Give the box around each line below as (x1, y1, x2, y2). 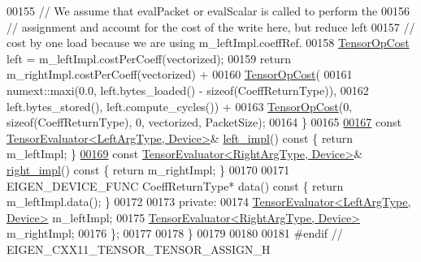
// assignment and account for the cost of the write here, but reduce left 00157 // (7, 18, 415, 35)
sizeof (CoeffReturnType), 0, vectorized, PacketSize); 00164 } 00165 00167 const (7, 114, 401, 131)
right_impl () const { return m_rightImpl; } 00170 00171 (7, 161, 290, 178)
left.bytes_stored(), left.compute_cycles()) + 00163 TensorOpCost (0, (7, 97, 353, 114)
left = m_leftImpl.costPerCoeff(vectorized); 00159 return (7, 49, 292, 67)
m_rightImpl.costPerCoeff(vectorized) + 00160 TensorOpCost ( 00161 (7, 66, 353, 83)
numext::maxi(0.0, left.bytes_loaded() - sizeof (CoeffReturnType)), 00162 (7, 81, 369, 98)
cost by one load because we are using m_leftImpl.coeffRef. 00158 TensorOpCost (7, 34, 410, 51)
